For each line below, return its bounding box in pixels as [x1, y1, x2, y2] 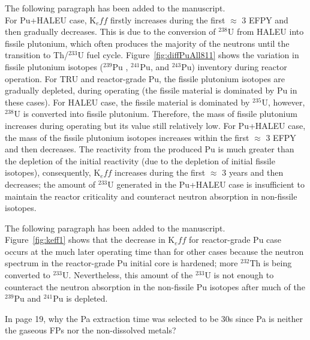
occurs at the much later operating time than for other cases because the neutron [5, 245, 304, 257]
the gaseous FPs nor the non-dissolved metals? [5, 324, 176, 336]
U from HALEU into [227, 25, 304, 38]
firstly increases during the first [110, 13, 225, 26]
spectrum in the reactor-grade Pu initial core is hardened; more [5, 257, 238, 269]
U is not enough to [204, 269, 274, 281]
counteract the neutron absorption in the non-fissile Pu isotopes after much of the [5, 280, 305, 293]
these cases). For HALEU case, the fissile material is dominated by [5, 95, 250, 108]
